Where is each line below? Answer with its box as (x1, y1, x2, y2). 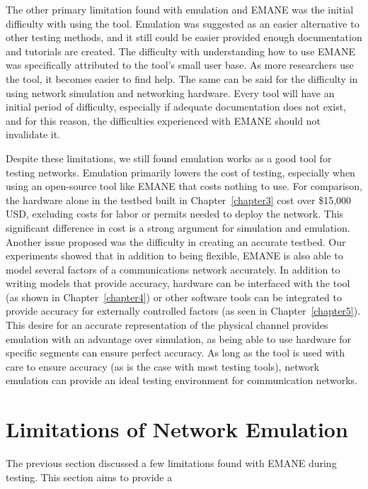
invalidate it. (6, 127, 61, 142)
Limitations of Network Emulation (6, 415, 348, 444)
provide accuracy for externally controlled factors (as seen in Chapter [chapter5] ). (6, 303, 361, 318)
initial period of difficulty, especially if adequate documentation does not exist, (6, 99, 346, 114)
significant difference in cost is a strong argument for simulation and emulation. (6, 220, 350, 235)
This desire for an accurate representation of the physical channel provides (6, 317, 328, 332)
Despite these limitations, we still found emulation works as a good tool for (6, 150, 332, 165)
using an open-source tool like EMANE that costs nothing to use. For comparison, (6, 179, 363, 193)
